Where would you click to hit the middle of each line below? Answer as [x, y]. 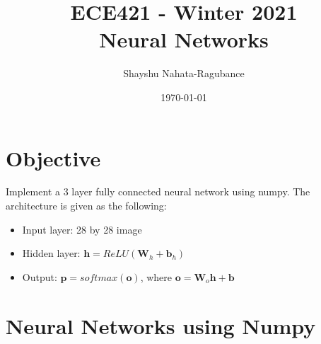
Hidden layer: [51, 253]
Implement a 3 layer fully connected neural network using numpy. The [158, 191]
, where [156, 276]
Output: [40, 276]
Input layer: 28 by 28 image [82, 229]
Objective [53, 157]
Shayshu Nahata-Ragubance [184, 73]
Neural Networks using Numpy [161, 325]
